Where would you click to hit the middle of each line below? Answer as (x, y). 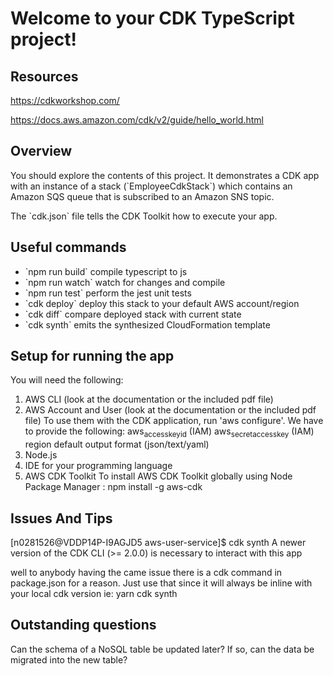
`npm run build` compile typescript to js (106, 271)
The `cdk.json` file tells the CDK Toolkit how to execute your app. (144, 216)
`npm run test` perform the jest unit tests (108, 293)
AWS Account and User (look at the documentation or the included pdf (170, 410)
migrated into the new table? (69, 659)
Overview (41, 151)
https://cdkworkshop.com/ (65, 100)
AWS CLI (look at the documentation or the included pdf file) (149, 399)
